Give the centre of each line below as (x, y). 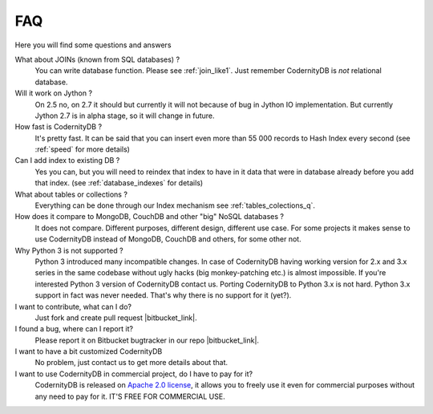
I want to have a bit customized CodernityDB (89, 351)
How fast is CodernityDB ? (59, 127)
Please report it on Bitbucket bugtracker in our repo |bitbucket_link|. (147, 340)
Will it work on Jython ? (53, 93)
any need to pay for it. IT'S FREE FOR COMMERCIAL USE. (130, 396)
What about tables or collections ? (71, 194)
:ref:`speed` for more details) (82, 149)
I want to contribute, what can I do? (73, 306)
